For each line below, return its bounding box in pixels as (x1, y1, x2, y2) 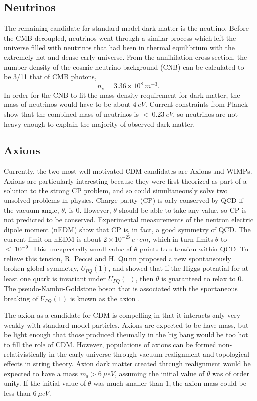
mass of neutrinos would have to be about (4, 99, 131, 109)
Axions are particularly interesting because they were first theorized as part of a (4, 175, 247, 186)
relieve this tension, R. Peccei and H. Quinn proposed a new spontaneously (4, 253, 231, 263)
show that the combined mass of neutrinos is (4, 108, 139, 119)
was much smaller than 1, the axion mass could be (93, 378, 246, 388)
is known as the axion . (70, 293, 140, 303)
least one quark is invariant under (4, 273, 106, 283)
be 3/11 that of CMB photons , (4, 71, 97, 82)
